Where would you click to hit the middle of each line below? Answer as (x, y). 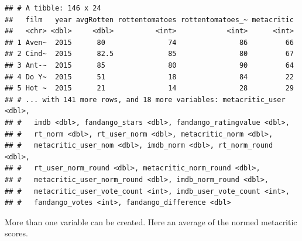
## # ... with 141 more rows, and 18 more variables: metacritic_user (145, 99)
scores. (16, 233)
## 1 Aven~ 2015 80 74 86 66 (149, 42)
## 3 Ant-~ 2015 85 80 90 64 (149, 65)
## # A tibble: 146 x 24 (53, 8)
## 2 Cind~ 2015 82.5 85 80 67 (149, 54)
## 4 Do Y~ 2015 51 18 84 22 (149, 77)
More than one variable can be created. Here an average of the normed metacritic (151, 221)
